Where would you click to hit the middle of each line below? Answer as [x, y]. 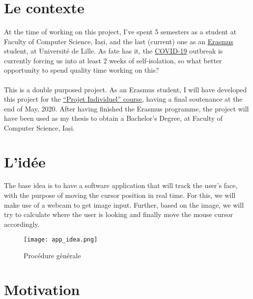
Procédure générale [52, 256]
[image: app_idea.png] [61, 240]
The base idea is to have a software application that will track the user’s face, [121, 185]
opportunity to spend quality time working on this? [82, 70]
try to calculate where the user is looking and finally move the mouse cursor [118, 214]
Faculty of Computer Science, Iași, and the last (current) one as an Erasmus [119, 41]
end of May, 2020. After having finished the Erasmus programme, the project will [126, 108]
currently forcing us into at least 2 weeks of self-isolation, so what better [113, 60]
